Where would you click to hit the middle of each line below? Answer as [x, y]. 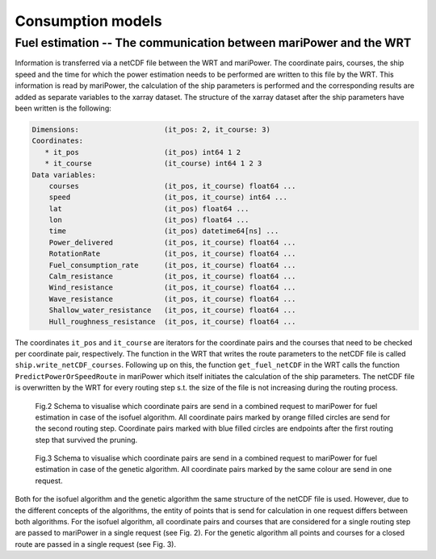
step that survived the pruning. [86, 440]
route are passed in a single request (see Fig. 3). [96, 544]
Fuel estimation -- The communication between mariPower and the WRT [213, 43]
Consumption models [89, 21]
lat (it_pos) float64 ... [149, 209]
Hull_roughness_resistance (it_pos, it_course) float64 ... [172, 321]
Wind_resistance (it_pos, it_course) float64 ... [172, 288]
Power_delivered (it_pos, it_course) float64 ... [172, 242]
